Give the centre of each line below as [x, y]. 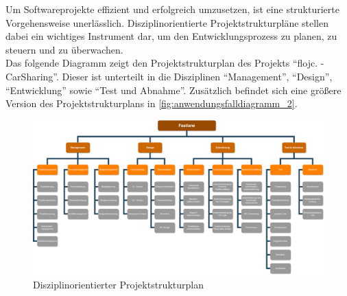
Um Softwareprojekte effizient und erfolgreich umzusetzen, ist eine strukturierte [172, 9]
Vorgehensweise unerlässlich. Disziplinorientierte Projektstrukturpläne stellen [167, 22]
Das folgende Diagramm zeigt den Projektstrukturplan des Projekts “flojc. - [165, 63]
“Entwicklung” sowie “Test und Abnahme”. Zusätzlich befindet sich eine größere [173, 90]
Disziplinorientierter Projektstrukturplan [118, 284]
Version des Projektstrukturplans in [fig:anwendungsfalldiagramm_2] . [152, 103]
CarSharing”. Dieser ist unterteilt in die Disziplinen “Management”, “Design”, [169, 76]
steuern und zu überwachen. [64, 49]
